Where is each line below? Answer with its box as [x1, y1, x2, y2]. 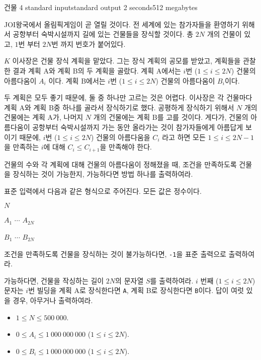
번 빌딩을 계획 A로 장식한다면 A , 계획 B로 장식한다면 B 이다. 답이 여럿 [28, 285, 244, 296]
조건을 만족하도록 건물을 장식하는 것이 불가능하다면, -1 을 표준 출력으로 [4, 248, 226, 259]
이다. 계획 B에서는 [48, 75, 106, 86]
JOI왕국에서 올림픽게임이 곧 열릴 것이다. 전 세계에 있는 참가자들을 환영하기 [4, 19, 240, 29]
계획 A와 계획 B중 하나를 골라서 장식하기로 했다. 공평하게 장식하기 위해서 [4, 102, 234, 112]
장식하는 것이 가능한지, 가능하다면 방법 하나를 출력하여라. [13, 169, 193, 179]
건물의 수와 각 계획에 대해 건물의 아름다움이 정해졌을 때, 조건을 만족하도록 [4, 159, 237, 169]
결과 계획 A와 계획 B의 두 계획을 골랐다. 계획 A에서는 [13, 65, 181, 76]
